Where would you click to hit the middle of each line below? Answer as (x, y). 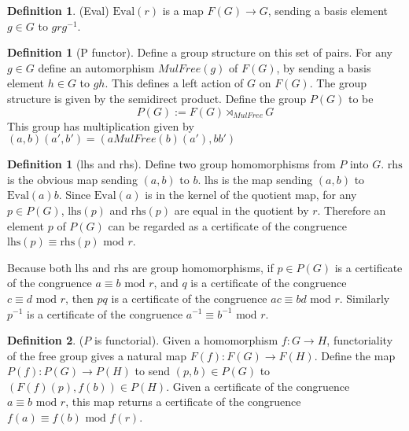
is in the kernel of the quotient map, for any (251, 195)
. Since (75, 195)
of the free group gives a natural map (97, 355)
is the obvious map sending (72, 179)
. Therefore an (352, 210)
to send (152, 371)
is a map (183, 10)
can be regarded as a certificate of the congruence (228, 225)
